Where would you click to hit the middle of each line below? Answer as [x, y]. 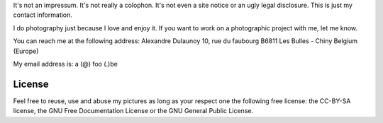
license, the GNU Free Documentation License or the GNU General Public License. [133, 111]
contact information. [43, 15]
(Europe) [26, 51]
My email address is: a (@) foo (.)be [66, 64]
